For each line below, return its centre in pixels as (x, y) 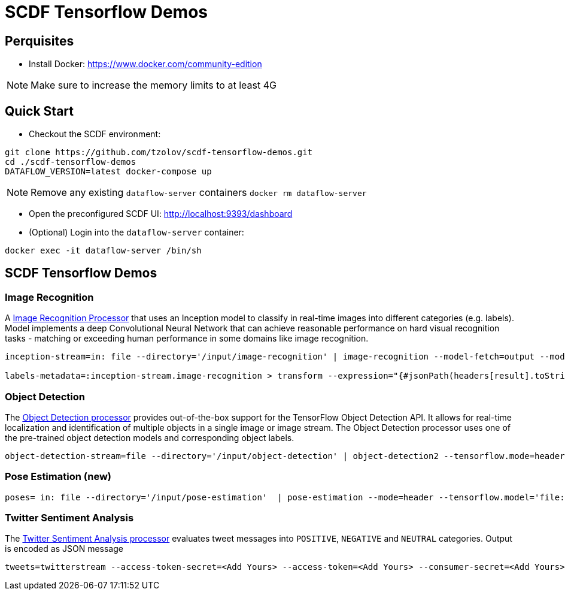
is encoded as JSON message (64, 549)
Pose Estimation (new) (58, 477)
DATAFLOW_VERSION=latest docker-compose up (108, 172)
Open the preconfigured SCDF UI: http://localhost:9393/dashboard (161, 214)
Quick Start (39, 111)
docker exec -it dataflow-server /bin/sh (103, 251)
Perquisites (40, 41)
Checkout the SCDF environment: (95, 134)
